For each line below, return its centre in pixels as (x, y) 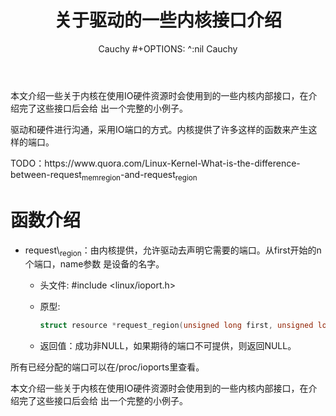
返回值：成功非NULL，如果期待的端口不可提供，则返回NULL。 (168, 346)
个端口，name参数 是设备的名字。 (94, 264)
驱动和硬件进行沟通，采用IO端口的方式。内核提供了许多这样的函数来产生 (159, 129)
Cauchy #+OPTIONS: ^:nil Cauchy (168, 48)
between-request (46, 174)
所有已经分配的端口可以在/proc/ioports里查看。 (107, 367)
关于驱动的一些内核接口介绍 (167, 20)
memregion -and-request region (139, 175)
